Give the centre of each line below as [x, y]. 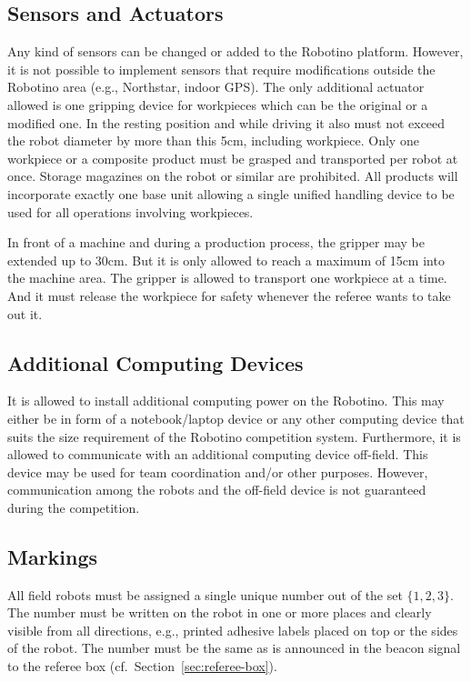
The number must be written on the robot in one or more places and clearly [220, 612]
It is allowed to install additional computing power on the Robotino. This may [226, 401]
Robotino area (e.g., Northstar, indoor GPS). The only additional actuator [216, 87]
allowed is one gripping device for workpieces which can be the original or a [218, 104]
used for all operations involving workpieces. [130, 211]
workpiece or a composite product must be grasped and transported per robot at [233, 158]
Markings [53, 556]
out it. [25, 313]
